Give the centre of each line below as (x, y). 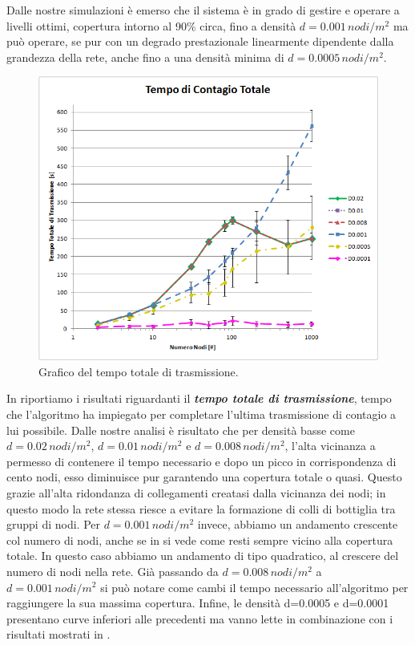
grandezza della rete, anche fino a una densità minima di (145, 57)
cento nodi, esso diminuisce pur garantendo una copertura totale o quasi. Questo (204, 477)
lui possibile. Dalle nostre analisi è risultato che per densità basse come (181, 430)
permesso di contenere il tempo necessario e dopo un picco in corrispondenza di (201, 461)
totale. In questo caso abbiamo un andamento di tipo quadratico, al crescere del (203, 556)
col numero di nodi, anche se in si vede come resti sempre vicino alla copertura (200, 540)
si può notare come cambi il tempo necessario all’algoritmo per (254, 587)
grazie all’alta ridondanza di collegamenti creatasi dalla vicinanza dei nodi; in (196, 492)
